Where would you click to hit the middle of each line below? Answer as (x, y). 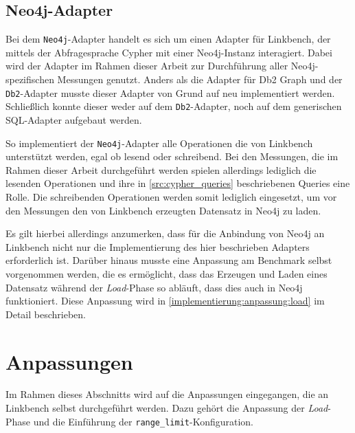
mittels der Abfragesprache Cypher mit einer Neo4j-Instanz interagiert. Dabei (169, 52)
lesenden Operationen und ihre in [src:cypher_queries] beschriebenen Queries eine (178, 183)
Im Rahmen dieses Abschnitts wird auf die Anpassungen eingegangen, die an (167, 394)
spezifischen (30, 79)
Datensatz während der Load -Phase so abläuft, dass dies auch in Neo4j (154, 287)
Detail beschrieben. (46, 314)
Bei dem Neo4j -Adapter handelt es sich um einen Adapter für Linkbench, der (168, 39)
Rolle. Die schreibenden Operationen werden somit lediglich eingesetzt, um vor (171, 196)
